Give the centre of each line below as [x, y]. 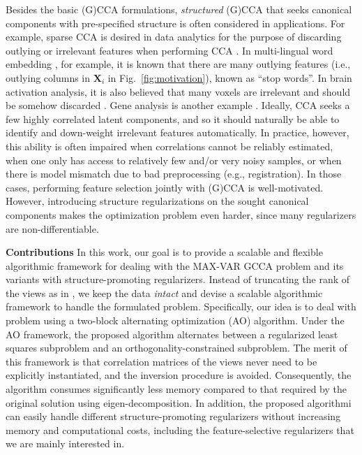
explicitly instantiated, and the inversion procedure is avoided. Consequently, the [179, 375]
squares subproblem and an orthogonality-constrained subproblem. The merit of [176, 348]
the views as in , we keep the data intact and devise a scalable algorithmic [164, 292]
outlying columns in [48, 77]
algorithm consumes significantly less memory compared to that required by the [176, 389]
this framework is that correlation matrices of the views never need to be [161, 361]
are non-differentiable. [52, 228]
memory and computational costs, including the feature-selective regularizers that [180, 429]
